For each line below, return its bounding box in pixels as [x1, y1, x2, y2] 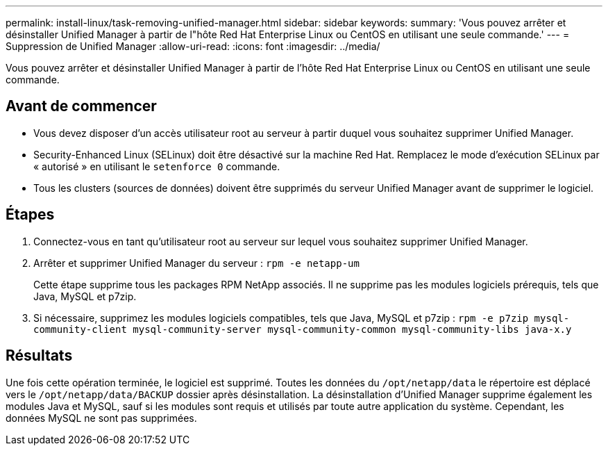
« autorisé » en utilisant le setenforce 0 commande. [33, 160, 280, 172]
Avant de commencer [6, 97, 157, 115]
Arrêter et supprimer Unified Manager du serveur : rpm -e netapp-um [33, 256, 360, 269]
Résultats [6, 347, 73, 365]
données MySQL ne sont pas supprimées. [6, 411, 197, 424]
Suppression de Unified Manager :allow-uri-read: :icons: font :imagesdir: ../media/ [6, 40, 380, 52]
